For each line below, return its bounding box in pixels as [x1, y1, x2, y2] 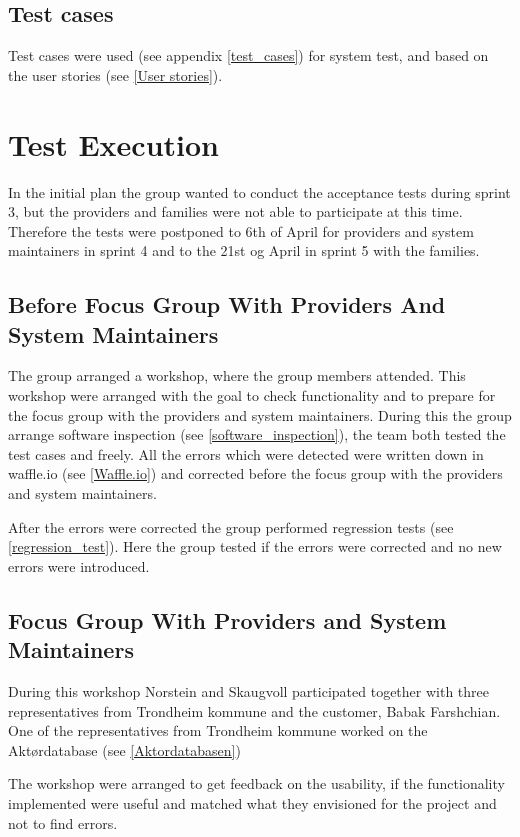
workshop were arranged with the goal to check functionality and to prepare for [8, 385, 496, 406]
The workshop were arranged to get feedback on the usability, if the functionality [8, 773, 505, 794]
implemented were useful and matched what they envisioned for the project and [8, 792, 497, 813]
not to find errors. [8, 812, 118, 833]
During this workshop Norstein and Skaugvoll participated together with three [8, 681, 489, 702]
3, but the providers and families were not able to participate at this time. [8, 201, 463, 222]
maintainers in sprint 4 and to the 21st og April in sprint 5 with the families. [8, 240, 480, 261]
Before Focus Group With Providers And [8, 289, 446, 320]
